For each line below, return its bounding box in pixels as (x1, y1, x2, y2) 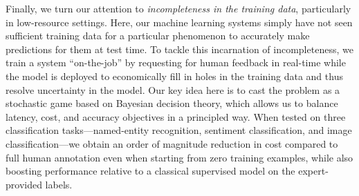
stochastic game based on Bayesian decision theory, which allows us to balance (6, 96, 338, 110)
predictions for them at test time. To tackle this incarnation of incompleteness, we (6, 41, 353, 56)
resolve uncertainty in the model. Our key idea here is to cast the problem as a (6, 82, 340, 97)
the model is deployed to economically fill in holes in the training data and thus (6, 68, 343, 83)
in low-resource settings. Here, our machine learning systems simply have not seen (6, 14, 353, 29)
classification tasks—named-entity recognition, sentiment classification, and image (6, 123, 352, 137)
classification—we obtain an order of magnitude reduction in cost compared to (6, 136, 338, 150)
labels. (45, 177, 73, 191)
